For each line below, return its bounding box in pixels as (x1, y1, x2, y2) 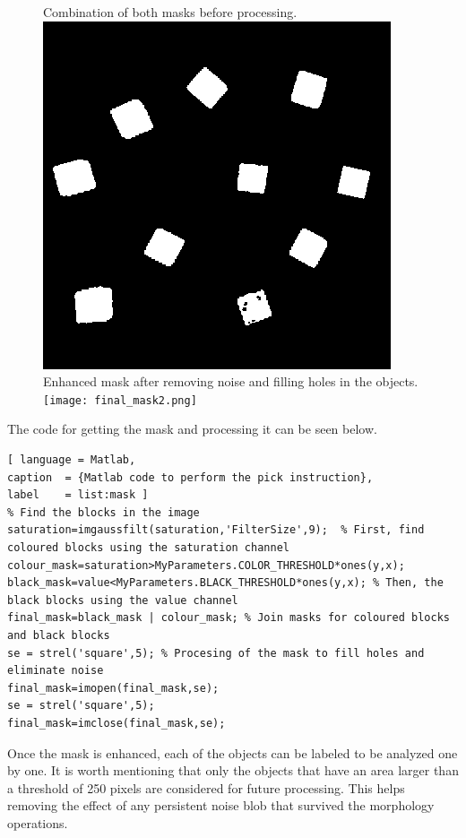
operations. (7, 813, 68, 832)
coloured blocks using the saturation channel (7, 541, 289, 554)
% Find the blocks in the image (7, 505, 200, 519)
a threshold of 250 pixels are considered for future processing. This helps (7, 778, 405, 797)
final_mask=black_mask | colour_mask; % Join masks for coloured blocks (7, 611, 450, 625)
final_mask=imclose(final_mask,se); (7, 716, 226, 730)
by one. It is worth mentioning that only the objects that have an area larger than (7, 761, 459, 780)
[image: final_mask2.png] (43, 393, 197, 407)
